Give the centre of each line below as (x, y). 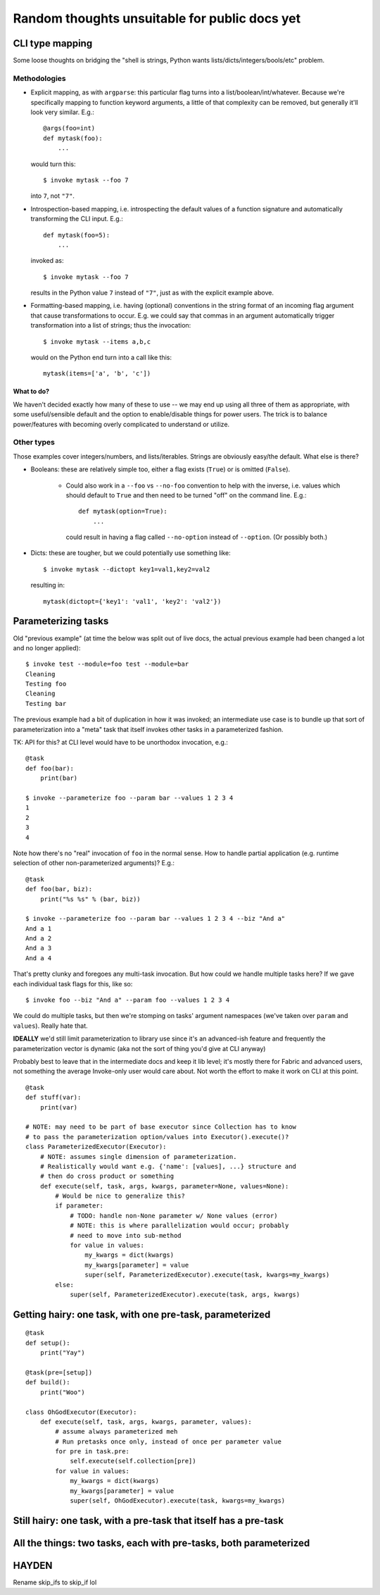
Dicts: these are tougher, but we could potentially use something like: (131, 553)
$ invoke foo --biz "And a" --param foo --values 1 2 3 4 (128, 1000)
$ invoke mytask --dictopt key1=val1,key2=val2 (127, 569)
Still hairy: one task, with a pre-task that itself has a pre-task (148, 1521)
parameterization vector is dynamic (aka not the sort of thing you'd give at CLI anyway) (139, 1048)
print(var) (59, 1107)
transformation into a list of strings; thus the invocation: (111, 325)
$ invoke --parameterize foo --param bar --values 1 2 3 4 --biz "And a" (156, 919)
